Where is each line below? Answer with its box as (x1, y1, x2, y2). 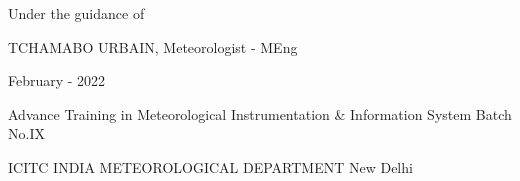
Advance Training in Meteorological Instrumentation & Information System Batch (8, 103, 512, 124)
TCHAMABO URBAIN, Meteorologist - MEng (8, 36, 298, 57)
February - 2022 (8, 70, 106, 91)
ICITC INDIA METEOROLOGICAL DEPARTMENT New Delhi (8, 156, 413, 177)
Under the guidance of (8, 3, 145, 23)
